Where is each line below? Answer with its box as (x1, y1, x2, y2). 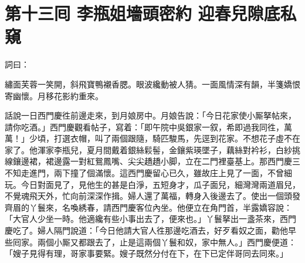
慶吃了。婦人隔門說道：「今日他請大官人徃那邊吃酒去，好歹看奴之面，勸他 (5, 224, 288, 237)
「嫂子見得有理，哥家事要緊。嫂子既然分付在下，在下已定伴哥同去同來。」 (5, 247, 288, 259)
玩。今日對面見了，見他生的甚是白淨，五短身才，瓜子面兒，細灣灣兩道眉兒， (5, 178, 300, 190)
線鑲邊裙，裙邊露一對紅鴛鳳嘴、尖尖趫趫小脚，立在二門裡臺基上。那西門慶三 (5, 155, 300, 167)
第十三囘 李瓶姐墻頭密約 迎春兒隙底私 (5, 1, 297, 25)
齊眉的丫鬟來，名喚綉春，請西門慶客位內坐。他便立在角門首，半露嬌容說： (5, 201, 292, 213)
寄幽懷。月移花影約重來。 (5, 89, 103, 102)
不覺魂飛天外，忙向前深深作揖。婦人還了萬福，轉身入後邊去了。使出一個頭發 (5, 190, 300, 202)
